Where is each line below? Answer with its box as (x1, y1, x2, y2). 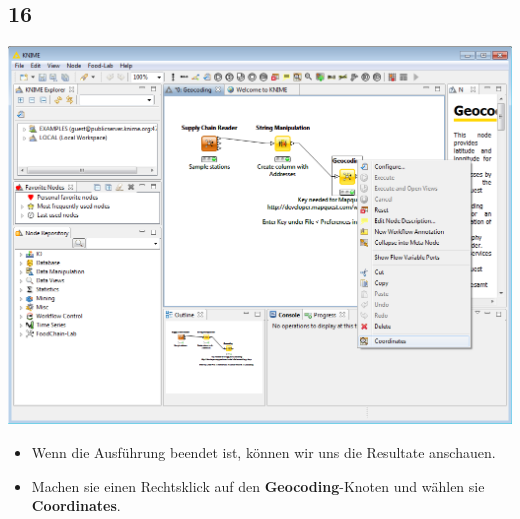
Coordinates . (31, 495, 121, 516)
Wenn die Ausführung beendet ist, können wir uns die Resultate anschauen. (31, 442, 496, 463)
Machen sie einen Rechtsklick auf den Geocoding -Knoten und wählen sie (31, 475, 485, 496)
